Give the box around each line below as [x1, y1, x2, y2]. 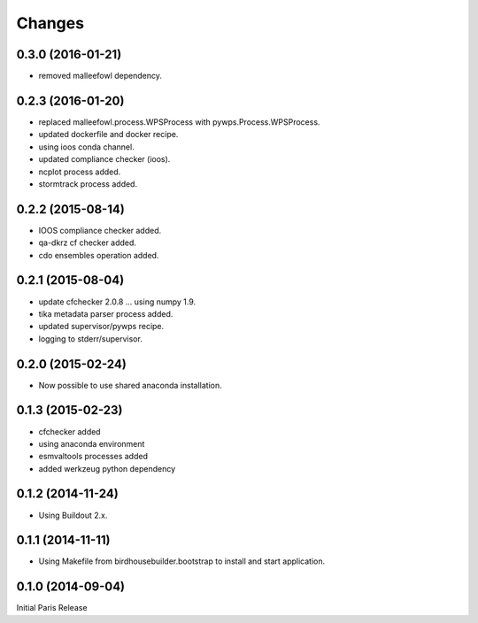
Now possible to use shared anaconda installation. [38, 380, 222, 390]
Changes [16, 13, 84, 33]
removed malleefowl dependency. [38, 71, 163, 81]
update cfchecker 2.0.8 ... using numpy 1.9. [38, 296, 197, 307]
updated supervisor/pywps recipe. [38, 321, 165, 332]
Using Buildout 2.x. [38, 510, 108, 520]
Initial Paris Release [16, 603, 88, 613]
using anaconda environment [38, 438, 145, 449]
